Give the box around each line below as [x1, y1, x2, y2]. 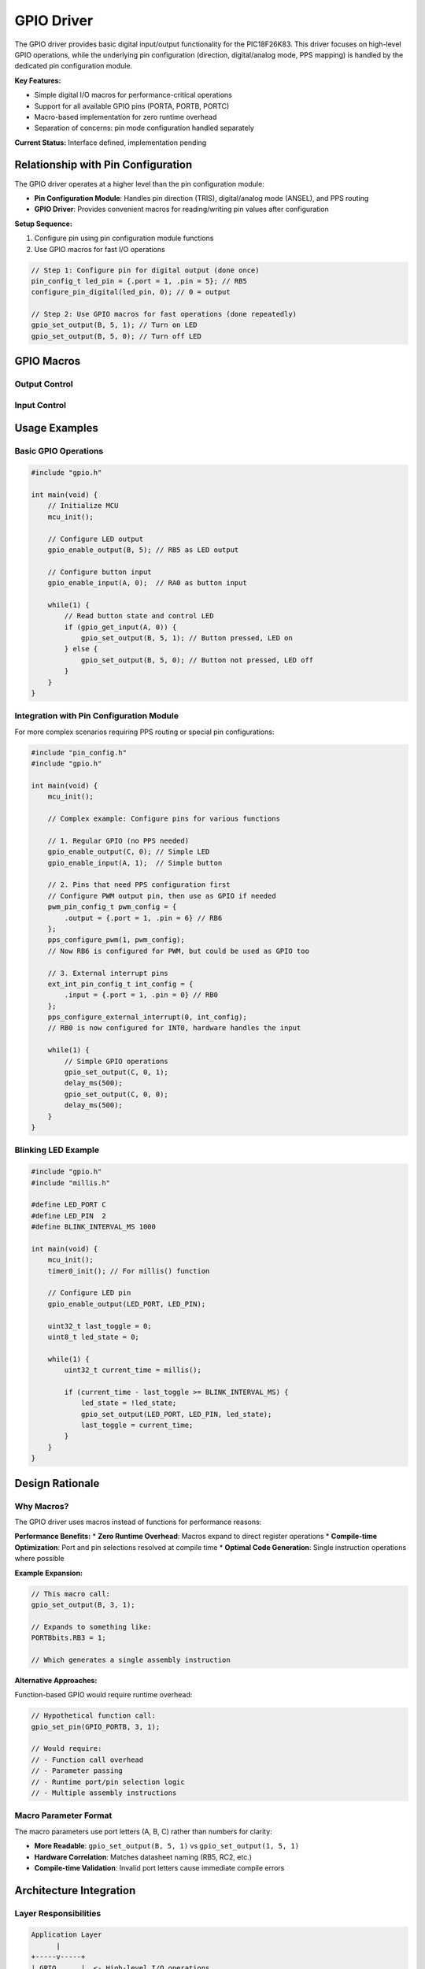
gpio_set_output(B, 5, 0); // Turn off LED [31, 332, 202, 340]
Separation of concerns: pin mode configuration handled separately [34, 123, 255, 133]
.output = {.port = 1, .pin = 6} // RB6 [64, 914, 223, 922]
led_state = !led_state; [80, 1399, 177, 1407]
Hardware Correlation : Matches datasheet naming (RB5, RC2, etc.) [34, 1852, 252, 1862]
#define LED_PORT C [31, 1200, 106, 1209]
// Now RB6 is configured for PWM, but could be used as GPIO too [47, 946, 310, 955]
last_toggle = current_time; [80, 1421, 194, 1429]
